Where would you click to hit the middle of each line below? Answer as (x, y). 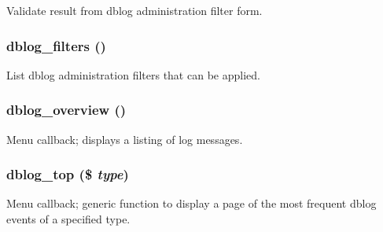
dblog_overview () (66, 110)
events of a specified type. (68, 219)
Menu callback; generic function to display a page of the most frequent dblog (191, 203)
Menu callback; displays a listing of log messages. (125, 139)
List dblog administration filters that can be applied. (133, 74)
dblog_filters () (56, 45)
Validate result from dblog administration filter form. (134, 10)
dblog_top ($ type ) (68, 174)
